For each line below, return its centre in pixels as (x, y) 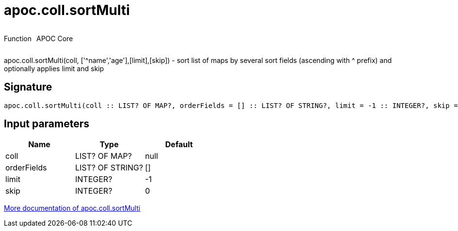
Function (18, 38)
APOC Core (55, 38)
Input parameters (47, 124)
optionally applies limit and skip (54, 68)
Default (179, 145)
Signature (28, 87)
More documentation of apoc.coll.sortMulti (72, 208)
